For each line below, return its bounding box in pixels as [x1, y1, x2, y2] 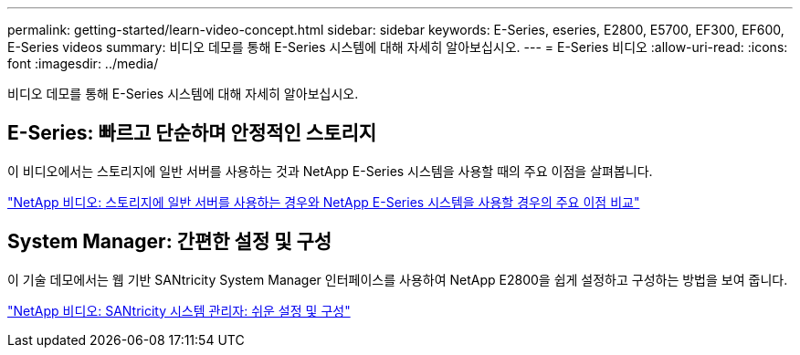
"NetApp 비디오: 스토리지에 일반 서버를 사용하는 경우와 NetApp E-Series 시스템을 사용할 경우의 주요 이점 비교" [7, 193, 640, 210]
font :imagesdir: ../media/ [7, 56, 159, 71]
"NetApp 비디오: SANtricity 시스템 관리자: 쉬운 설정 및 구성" [7, 302, 351, 318]
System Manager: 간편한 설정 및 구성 [7, 230, 332, 254]
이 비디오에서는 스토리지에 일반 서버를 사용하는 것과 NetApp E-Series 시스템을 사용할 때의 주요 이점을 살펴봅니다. [7, 162, 653, 179]
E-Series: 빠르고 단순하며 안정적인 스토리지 [7, 121, 377, 145]
